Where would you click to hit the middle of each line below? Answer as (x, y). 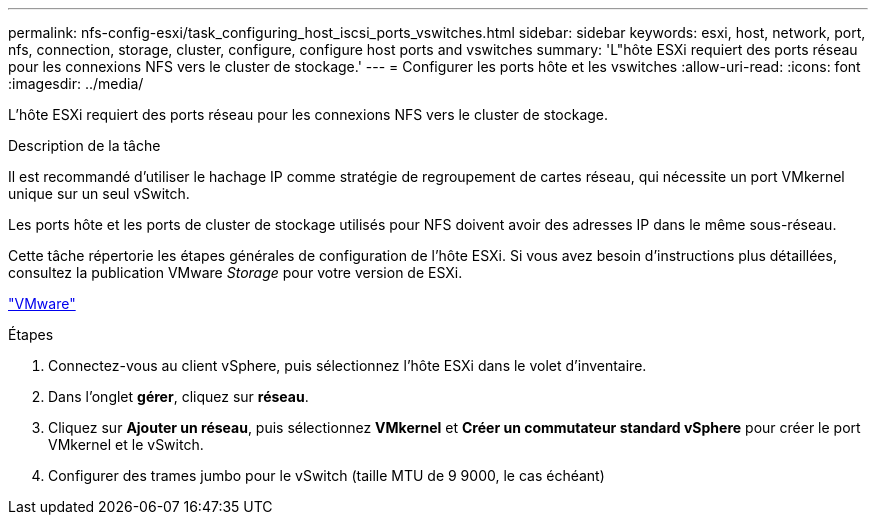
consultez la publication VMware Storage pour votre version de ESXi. (235, 272)
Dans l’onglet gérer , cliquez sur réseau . (178, 396)
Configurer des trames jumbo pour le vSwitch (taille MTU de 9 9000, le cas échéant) (326, 475)
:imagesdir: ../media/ (76, 83)
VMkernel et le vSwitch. (126, 444)
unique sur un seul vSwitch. (99, 193)
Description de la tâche (84, 145)
